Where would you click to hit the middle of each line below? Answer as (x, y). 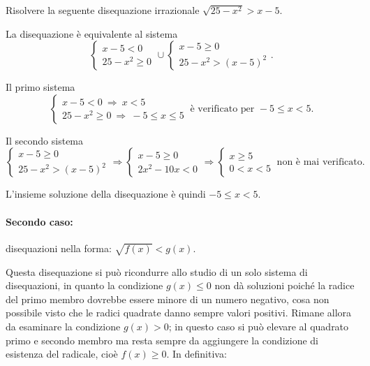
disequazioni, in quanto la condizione (84, 285)
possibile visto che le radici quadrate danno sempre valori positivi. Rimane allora (179, 313)
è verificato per (222, 109)
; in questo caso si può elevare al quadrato (259, 326)
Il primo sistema (40, 87)
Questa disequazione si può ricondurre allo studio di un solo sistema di (157, 271)
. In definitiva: (197, 354)
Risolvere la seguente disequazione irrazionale (103, 10)
